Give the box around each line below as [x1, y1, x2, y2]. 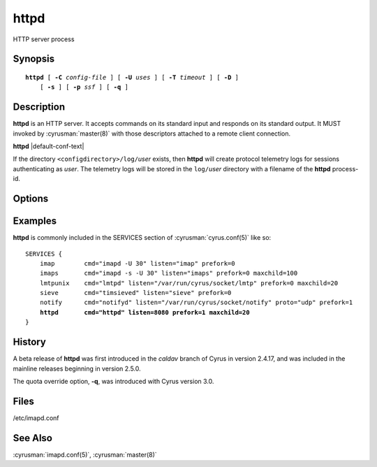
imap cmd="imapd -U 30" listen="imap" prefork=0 [39, 259, 235, 267]
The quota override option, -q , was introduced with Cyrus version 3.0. [13, 377, 214, 385]
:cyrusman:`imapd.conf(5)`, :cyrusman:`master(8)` [13, 450, 157, 459]
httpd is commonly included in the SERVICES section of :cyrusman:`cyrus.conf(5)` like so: [13, 233, 272, 242]
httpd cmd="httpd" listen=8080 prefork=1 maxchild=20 [39, 308, 251, 316]
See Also [13, 432, 52, 444]
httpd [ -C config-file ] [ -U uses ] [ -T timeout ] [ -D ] [25, 73, 239, 81]
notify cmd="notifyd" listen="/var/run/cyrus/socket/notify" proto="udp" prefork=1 [39, 299, 353, 307]
